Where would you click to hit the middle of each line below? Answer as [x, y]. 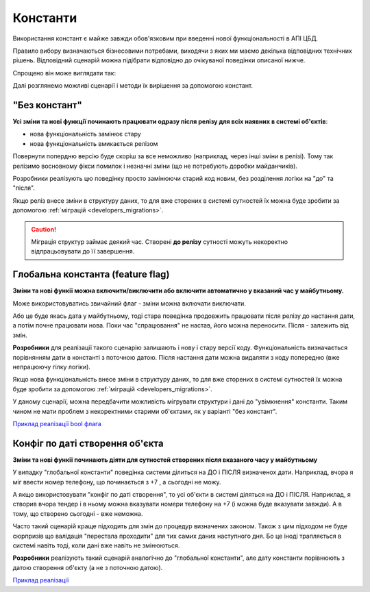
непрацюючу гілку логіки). [51, 367]
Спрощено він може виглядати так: [64, 73]
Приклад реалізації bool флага [57, 423]
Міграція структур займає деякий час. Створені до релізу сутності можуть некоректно [159, 242]
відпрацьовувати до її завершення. [83, 251]
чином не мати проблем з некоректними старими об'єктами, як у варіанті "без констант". [145, 411]
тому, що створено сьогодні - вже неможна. [78, 513]
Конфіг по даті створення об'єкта [88, 443]
